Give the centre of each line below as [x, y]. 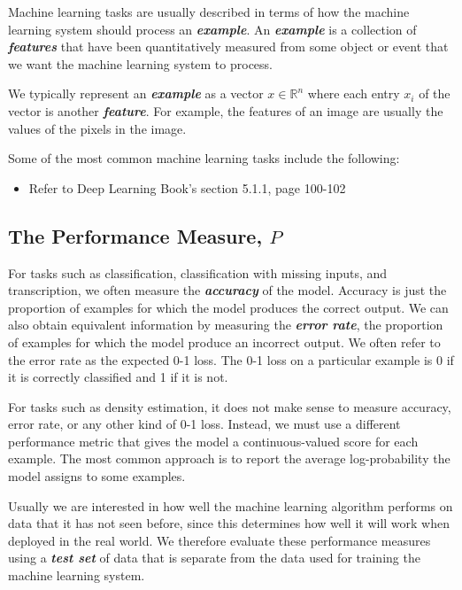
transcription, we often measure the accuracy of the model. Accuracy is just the [227, 290]
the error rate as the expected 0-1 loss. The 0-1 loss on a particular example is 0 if [231, 359]
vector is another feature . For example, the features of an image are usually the [226, 110]
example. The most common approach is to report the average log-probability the [229, 458]
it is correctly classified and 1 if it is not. [118, 377]
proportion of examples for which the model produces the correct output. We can [228, 307]
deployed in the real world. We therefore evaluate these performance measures [219, 540]
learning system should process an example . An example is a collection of [212, 29]
